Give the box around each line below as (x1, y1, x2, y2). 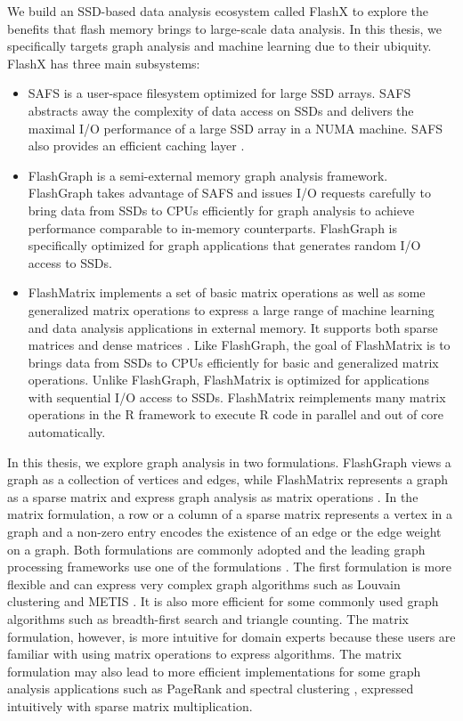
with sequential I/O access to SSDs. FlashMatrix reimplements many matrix (28, 387, 446, 406)
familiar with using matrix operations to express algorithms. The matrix (7, 644, 402, 663)
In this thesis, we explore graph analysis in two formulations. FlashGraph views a (7, 452, 451, 471)
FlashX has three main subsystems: (7, 53, 200, 72)
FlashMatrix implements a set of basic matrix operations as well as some (28, 283, 426, 302)
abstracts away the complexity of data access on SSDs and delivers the (28, 101, 414, 119)
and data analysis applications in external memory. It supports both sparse (28, 318, 438, 336)
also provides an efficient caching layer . (28, 136, 245, 155)
